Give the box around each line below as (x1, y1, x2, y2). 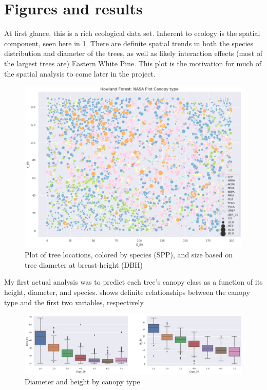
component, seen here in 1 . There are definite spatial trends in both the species (4, 38, 254, 48)
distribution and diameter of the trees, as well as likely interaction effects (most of (4, 48, 263, 59)
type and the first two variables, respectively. (4, 296, 145, 307)
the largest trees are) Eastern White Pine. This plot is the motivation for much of (4, 58, 262, 68)
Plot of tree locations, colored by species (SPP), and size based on (25, 249, 233, 260)
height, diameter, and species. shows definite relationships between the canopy (4, 286, 250, 297)
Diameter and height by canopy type (25, 376, 140, 387)
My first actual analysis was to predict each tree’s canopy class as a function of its (4, 276, 263, 287)
